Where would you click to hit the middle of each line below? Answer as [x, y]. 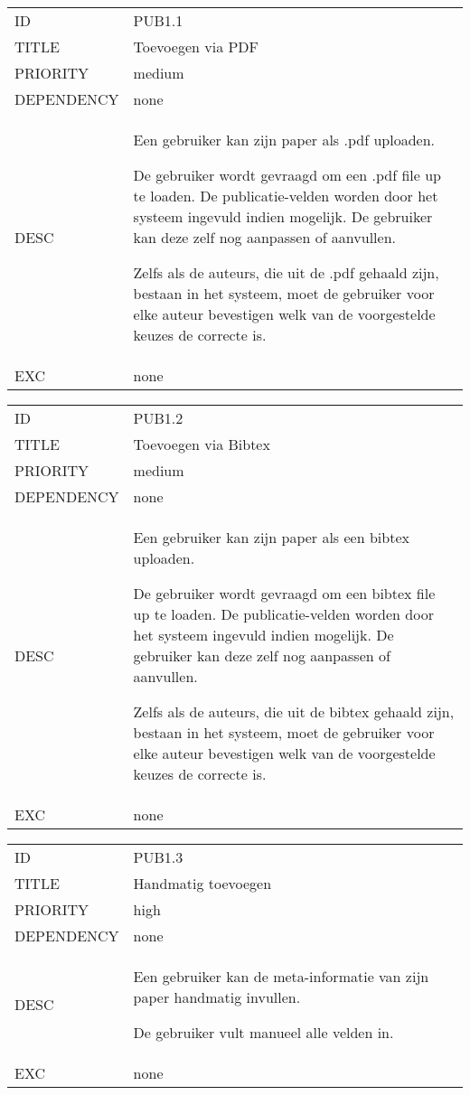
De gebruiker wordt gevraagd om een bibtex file [284, 593]
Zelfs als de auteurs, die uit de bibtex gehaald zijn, [294, 711]
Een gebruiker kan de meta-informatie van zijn [281, 976]
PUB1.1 [158, 20]
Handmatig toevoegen [202, 883]
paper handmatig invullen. [217, 997]
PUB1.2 [158, 418]
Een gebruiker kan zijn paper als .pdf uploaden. [284, 140]
